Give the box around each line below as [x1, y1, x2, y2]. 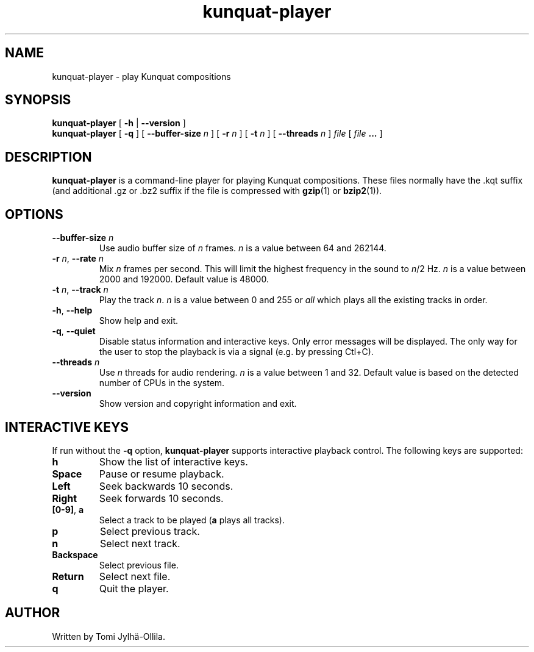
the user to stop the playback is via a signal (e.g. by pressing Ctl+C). [99, 346, 374, 357]
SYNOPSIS [5, 92, 71, 108]
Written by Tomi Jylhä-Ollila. [52, 631, 165, 642]
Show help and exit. [99, 315, 179, 326]
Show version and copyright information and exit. [99, 398, 297, 409]
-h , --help [52, 305, 93, 316]
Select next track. [99, 537, 180, 550]
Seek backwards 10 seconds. [99, 479, 233, 492]
